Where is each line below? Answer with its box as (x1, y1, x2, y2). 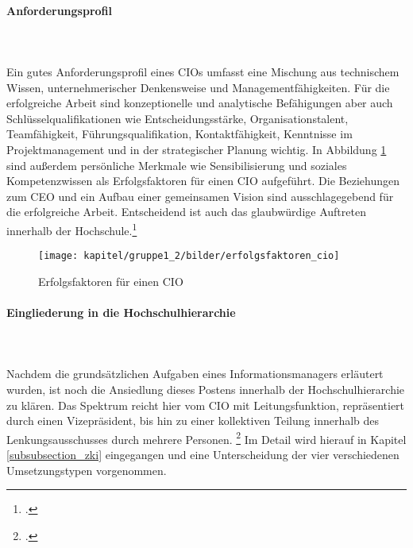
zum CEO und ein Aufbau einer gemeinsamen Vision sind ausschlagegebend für (6, 187, 394, 204)
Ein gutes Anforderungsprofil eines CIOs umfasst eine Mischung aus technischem (6, 63, 399, 79)
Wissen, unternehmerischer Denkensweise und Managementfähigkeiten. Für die (6, 79, 390, 95)
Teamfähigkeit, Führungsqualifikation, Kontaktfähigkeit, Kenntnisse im (6, 125, 353, 142)
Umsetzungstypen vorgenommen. (6, 461, 167, 478)
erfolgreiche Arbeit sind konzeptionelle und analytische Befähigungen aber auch (6, 95, 393, 111)
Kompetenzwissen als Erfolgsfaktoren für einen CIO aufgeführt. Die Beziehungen (6, 172, 399, 189)
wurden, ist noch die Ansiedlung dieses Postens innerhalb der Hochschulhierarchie (6, 381, 405, 397)
